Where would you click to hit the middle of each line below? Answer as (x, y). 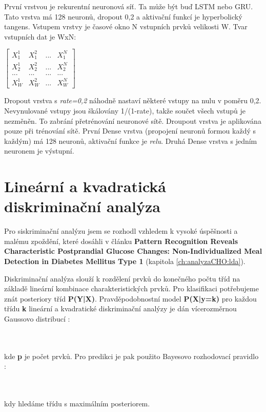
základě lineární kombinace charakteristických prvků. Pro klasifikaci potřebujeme (131, 288)
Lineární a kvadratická (85, 186)
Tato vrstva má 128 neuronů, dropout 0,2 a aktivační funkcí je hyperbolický (123, 16)
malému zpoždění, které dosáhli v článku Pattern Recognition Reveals (121, 241)
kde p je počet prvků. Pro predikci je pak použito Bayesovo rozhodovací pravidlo (131, 356)
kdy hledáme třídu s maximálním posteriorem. (77, 404)
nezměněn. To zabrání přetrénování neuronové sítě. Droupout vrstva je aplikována (133, 120)
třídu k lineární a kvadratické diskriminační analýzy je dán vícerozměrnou (120, 308)
